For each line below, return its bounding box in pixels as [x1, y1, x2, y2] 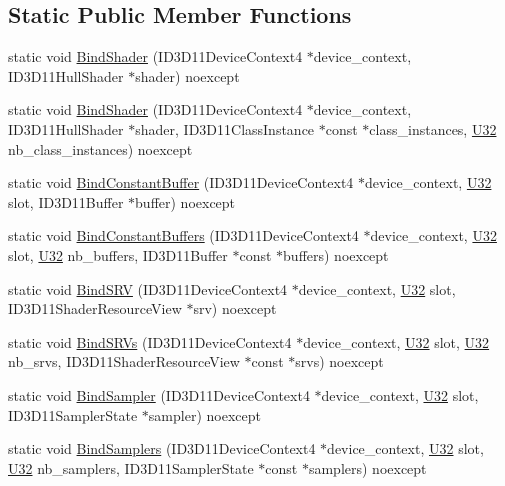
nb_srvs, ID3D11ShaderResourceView [8, 351, 240, 372]
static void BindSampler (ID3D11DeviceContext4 [8, 384, 310, 405]
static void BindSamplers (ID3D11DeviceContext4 [8, 438, 316, 459]
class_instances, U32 [369, 118, 497, 139]
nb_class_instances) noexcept [8, 138, 193, 159]
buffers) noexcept [283, 244, 389, 265]
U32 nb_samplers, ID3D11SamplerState [8, 457, 254, 478]
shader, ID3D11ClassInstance [135, 118, 315, 139]
